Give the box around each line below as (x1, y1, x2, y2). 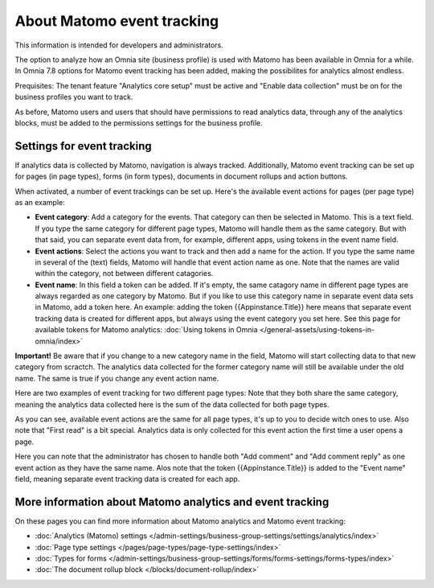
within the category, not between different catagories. (35, 269, 214, 278)
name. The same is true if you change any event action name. (14, 373, 219, 383)
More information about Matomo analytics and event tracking (14, 495, 330, 508)
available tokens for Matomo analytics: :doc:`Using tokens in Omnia (35, 325, 258, 335)
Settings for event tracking (14, 139, 152, 153)
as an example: (14, 197, 66, 207)
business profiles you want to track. (14, 93, 133, 102)
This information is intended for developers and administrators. (14, 40, 224, 50)
